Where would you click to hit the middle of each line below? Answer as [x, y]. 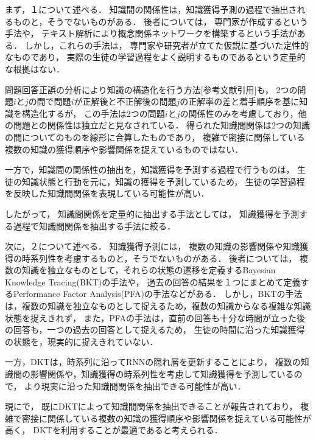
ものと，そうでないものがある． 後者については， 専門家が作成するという [161, 21]
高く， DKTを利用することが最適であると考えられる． [114, 430]
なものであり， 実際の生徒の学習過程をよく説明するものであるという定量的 [155, 57]
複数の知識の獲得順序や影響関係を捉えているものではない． [124, 149]
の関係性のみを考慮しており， [239, 113]
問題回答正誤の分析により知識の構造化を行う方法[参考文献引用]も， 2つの [151, 89]
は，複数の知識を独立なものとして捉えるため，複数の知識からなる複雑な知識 [158, 306]
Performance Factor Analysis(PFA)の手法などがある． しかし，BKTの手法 [158, 294]
